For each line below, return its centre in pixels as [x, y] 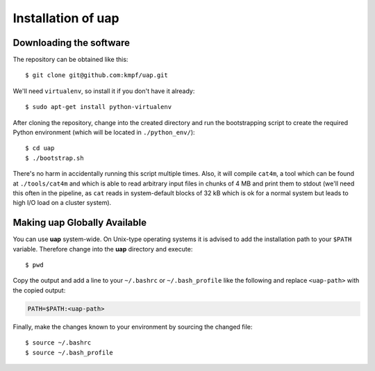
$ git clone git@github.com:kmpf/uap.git [97, 75]
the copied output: [39, 290]
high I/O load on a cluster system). [62, 203]
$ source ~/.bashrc [58, 343]
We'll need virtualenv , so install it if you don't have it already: [104, 91]
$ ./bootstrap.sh [55, 158]
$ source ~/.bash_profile [69, 352]
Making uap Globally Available [80, 223]
